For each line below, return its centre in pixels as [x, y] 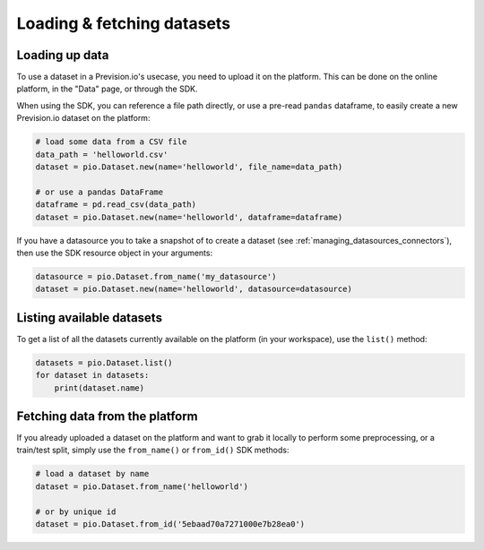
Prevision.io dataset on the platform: [83, 118]
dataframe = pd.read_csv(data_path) [116, 205]
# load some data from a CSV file [111, 142]
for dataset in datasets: [92, 375]
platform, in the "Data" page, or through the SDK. [107, 89]
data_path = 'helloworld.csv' [102, 154]
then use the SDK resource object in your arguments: [115, 253]
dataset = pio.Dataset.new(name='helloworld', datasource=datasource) [194, 289]
